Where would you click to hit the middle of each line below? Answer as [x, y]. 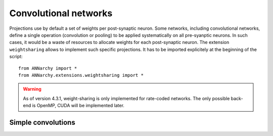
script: [16, 57]
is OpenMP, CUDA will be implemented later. [78, 106]
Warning [32, 89]
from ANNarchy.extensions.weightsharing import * [81, 75]
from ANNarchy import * [48, 68]
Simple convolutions [42, 122]
